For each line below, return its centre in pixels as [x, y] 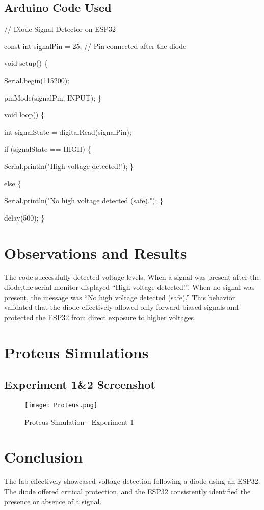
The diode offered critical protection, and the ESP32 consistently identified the [127, 491]
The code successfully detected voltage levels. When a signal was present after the [132, 277]
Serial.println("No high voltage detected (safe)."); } [84, 200]
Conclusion [44, 457]
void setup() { [26, 63]
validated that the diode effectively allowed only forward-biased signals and [122, 307]
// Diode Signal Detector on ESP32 [60, 29]
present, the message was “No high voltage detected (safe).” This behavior [120, 297]
